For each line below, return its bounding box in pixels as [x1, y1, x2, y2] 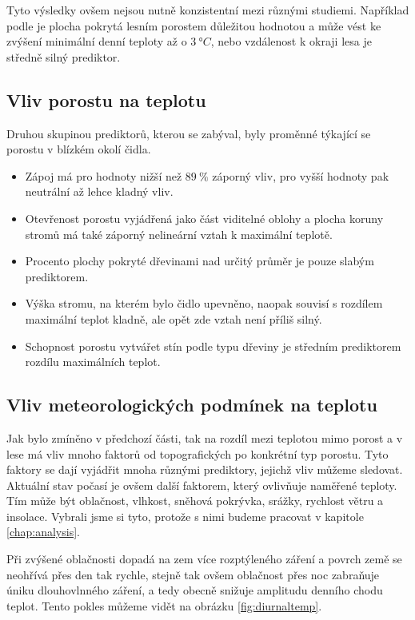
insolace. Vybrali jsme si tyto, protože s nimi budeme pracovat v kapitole [6, 507, 364, 524]
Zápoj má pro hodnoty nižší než [25, 167, 182, 184]
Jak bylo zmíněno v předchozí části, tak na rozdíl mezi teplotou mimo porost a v [6, 429, 403, 446]
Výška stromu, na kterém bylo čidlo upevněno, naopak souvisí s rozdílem [25, 295, 383, 312]
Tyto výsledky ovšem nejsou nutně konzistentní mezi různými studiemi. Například [6, 2, 409, 18]
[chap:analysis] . [6, 523, 80, 540]
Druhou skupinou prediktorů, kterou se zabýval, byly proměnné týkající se [6, 125, 371, 141]
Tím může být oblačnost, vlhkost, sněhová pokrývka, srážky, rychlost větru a [6, 492, 384, 509]
